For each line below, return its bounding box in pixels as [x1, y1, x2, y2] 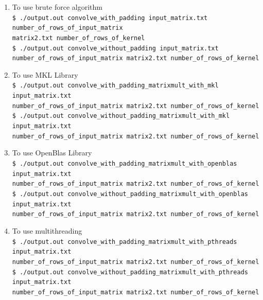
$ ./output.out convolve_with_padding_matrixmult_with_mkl [12, 82, 219, 90]
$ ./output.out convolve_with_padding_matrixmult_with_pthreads [12, 238, 237, 245]
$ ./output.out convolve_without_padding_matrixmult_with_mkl [12, 112, 230, 120]
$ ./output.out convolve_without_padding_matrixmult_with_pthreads [12, 268, 248, 276]
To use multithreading [12, 225, 82, 236]
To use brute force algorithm [12, 2, 102, 12]
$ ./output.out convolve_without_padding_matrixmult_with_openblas [12, 190, 248, 198]
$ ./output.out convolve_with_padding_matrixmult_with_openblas [12, 160, 237, 167]
